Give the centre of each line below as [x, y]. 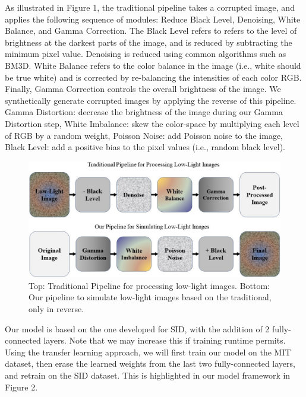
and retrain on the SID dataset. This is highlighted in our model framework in [148, 375]
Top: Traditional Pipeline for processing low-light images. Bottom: [149, 285]
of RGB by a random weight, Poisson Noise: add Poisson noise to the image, [144, 135]
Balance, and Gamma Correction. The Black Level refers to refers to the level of [151, 31]
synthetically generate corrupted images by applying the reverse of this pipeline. [151, 100]
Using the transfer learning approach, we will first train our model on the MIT [148, 352]
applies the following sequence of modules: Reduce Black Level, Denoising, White [153, 19]
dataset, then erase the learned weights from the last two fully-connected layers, [150, 363]
